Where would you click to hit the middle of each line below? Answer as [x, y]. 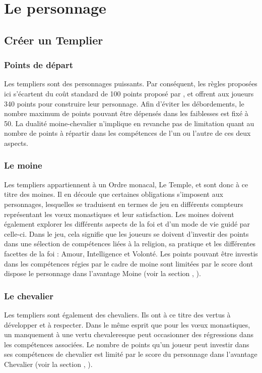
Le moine [23, 165]
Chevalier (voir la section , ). [48, 364]
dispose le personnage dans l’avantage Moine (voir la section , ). [103, 273]
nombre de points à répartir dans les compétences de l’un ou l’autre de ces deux [127, 133]
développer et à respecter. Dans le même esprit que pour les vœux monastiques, [127, 324]
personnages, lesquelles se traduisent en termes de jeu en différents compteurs [124, 204]
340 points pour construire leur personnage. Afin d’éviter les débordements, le [124, 103]
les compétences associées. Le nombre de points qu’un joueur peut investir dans [127, 344]
